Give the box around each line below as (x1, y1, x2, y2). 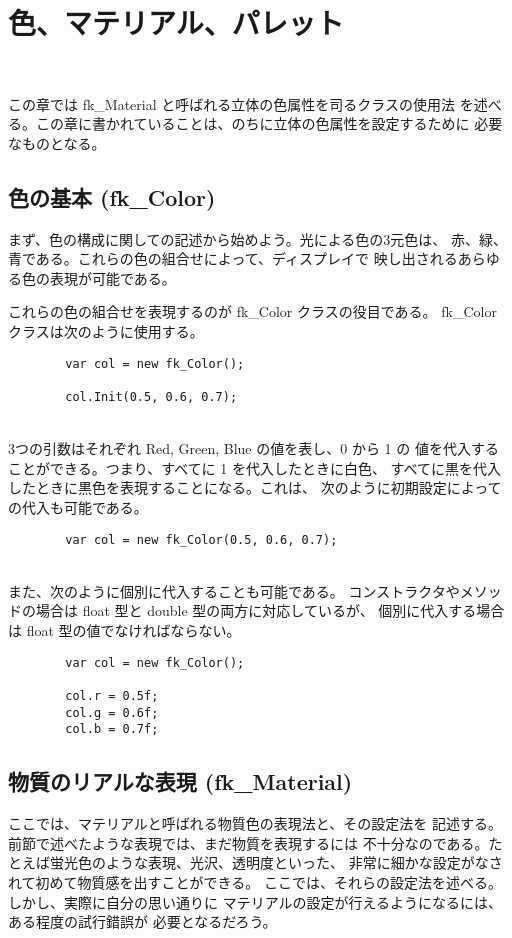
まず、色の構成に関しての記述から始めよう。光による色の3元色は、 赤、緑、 (8, 228, 507, 249)
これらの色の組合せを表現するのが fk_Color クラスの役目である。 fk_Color (8, 301, 497, 322)
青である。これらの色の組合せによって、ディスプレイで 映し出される (8, 248, 458, 269)
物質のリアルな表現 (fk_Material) (8, 766, 353, 797)
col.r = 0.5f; (65, 688, 159, 703)
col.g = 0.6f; (65, 705, 159, 720)
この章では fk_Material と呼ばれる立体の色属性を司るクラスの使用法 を (8, 93, 474, 114)
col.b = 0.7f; (65, 722, 159, 737)
